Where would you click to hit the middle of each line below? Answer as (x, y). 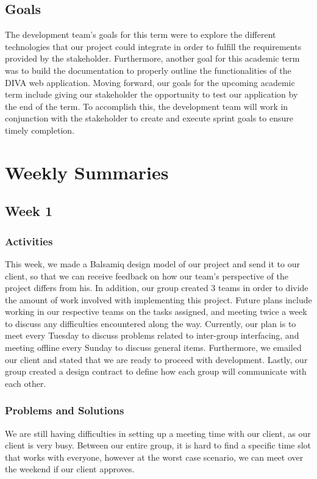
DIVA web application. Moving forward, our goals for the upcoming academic (150, 82)
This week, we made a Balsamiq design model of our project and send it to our (152, 263)
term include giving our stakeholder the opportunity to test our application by (151, 94)
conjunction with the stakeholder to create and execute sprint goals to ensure (149, 118)
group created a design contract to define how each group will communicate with (156, 371)
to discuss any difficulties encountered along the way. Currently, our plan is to (151, 323)
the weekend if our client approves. (70, 469)
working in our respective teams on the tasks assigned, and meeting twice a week (156, 312)
